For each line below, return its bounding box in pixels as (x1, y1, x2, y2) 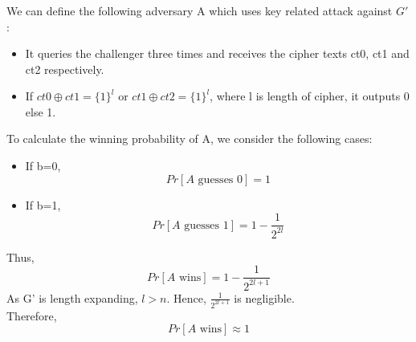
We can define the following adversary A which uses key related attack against (6, 2, 393, 18)
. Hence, (166, 289, 206, 306)
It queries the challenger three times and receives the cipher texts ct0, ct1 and (25, 45, 410, 62)
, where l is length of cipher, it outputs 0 (210, 88, 410, 104)
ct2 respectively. (25, 60, 104, 77)
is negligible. (234, 289, 295, 306)
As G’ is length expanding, (6, 289, 138, 306)
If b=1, (25, 196, 61, 213)
